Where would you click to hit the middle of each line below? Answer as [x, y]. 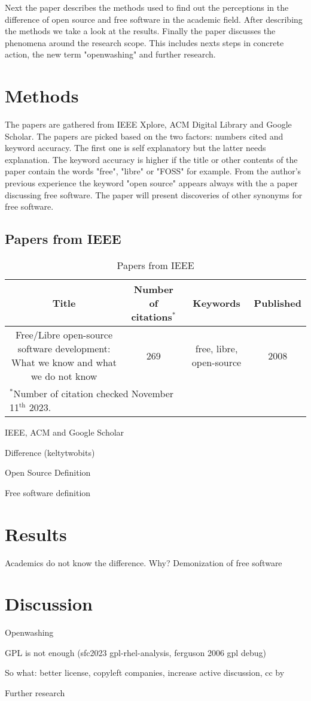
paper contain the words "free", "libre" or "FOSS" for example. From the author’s [153, 171]
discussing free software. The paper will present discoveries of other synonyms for [154, 194]
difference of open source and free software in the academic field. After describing [154, 19]
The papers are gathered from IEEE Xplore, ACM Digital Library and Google [148, 124]
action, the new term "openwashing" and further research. [110, 54]
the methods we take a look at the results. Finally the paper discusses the [140, 31]
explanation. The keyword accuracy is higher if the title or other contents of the [151, 159]
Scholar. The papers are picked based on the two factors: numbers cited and [144, 136]
